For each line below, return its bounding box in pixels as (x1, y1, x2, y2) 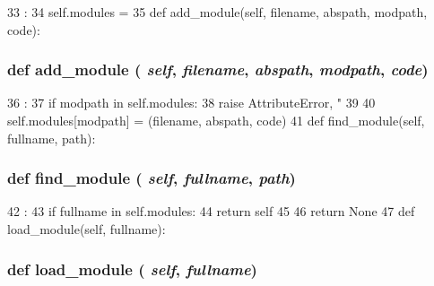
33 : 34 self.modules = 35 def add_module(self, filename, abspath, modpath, (7, 3, 428, 21)
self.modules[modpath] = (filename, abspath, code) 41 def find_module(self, (7, 111, 425, 129)
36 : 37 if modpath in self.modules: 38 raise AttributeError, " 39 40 (7, 93, 376, 112)
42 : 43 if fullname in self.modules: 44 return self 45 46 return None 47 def (7, 202, 415, 221)
